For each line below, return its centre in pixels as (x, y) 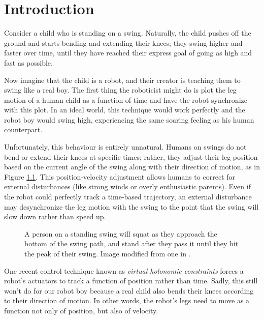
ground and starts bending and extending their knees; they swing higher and (123, 42)
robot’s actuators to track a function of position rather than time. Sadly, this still (131, 281)
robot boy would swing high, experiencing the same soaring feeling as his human (129, 119)
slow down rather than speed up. (55, 216)
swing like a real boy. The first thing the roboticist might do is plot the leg (120, 90)
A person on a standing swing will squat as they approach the (121, 233)
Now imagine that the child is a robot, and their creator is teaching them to (122, 80)
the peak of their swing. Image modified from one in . (108, 253)
